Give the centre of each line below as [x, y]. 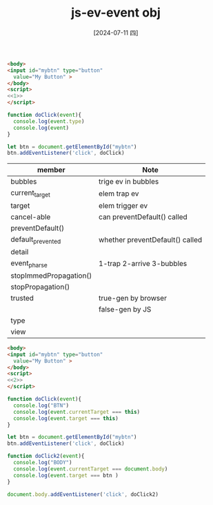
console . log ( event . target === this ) [66, 418]
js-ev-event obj [116, 13]
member [51, 170]
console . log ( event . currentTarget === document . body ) [91, 469]
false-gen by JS [125, 309]
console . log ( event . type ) [49, 121]
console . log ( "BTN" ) [41, 406]
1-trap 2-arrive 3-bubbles [143, 264]
